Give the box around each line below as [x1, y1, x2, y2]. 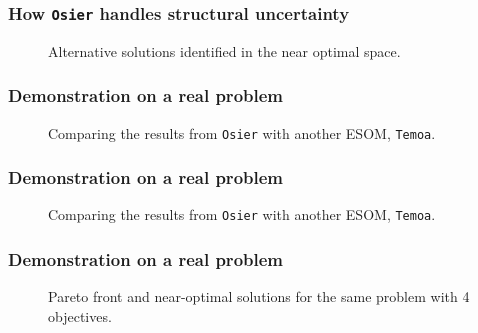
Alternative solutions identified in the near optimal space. [48, 40, 401, 61]
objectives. [48, 305, 112, 326]
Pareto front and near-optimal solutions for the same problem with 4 [48, 286, 470, 307]
